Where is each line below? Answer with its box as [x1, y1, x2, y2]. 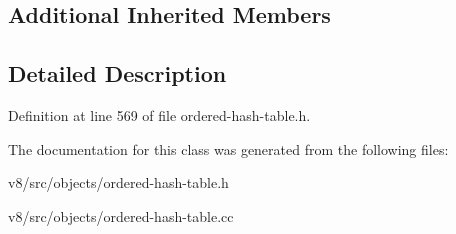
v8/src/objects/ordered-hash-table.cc [8, 205, 234, 226]
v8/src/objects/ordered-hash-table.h [8, 172, 229, 193]
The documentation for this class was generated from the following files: [8, 138, 449, 159]
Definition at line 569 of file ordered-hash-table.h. [8, 104, 311, 125]
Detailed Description [8, 58, 227, 89]
